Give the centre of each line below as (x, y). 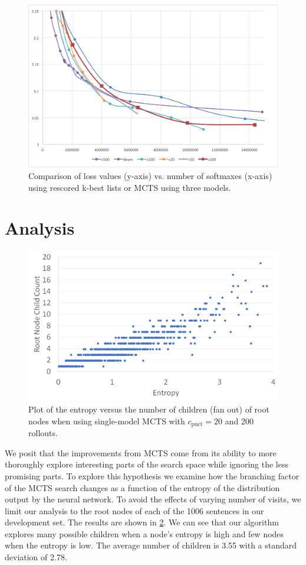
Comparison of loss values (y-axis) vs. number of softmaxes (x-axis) (150, 175)
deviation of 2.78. (36, 557)
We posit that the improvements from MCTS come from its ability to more (141, 452)
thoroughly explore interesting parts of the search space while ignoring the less (147, 464)
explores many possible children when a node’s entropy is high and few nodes (144, 533)
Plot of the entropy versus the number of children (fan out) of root (149, 409)
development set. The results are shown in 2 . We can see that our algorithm (142, 522)
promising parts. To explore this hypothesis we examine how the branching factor (152, 475)
